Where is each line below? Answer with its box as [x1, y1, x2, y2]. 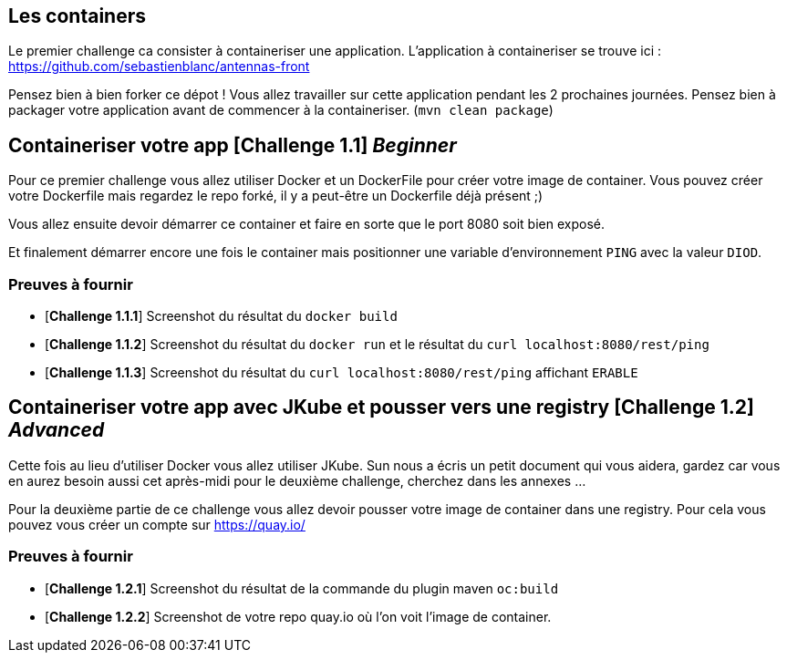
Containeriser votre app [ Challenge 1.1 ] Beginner [8, 133, 457, 157]
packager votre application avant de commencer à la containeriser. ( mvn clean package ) [8, 102, 554, 119]
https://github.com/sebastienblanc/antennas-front [8, 58, 310, 75]
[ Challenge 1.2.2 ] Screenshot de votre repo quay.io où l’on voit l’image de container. [45, 608, 552, 624]
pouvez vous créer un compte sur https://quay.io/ [8, 516, 305, 532]
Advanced [8, 418, 105, 442]
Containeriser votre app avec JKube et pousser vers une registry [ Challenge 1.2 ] [8, 396, 754, 419]
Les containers [8, 5, 146, 27]
